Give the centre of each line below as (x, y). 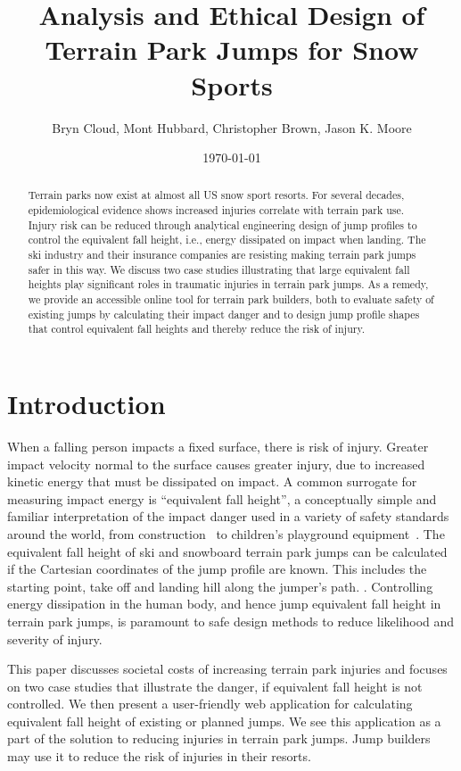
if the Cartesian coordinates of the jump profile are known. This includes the (217, 569)
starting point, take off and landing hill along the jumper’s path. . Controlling (220, 586)
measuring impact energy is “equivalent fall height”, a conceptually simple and (222, 498)
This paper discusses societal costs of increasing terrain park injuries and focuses (227, 669)
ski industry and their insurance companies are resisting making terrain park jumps (222, 255)
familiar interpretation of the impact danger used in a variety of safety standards (228, 516)
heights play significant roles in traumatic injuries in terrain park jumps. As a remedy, (228, 284)
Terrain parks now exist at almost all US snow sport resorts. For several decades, (216, 195)
